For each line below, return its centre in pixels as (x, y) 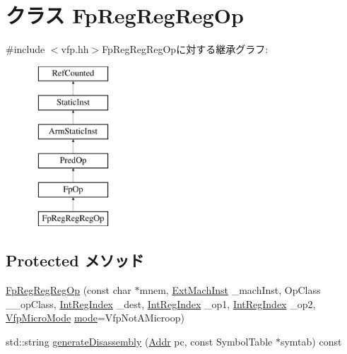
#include (25, 49)
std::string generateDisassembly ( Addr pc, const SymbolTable (139, 342)
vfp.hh (75, 49)
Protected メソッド (75, 260)
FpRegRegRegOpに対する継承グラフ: (185, 49)
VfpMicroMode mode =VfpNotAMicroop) (95, 318)
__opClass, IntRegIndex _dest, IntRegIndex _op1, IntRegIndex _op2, (161, 303)
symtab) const (311, 342)
